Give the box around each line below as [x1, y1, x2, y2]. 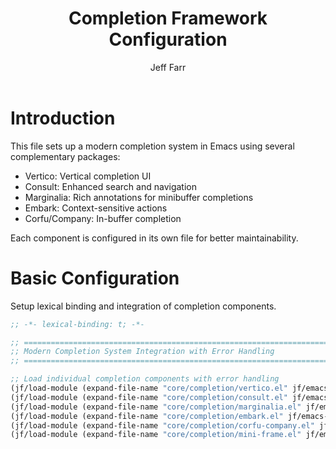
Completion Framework [68, 7, 268, 30]
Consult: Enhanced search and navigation [24, 180, 197, 192]
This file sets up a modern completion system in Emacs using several [10, 140, 295, 152]
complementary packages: [10, 150, 121, 162]
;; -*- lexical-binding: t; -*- [10, 319, 145, 329]
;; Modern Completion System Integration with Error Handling [10, 347, 275, 357]
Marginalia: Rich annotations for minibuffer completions [24, 191, 254, 203]
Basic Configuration [10, 267, 180, 289]
